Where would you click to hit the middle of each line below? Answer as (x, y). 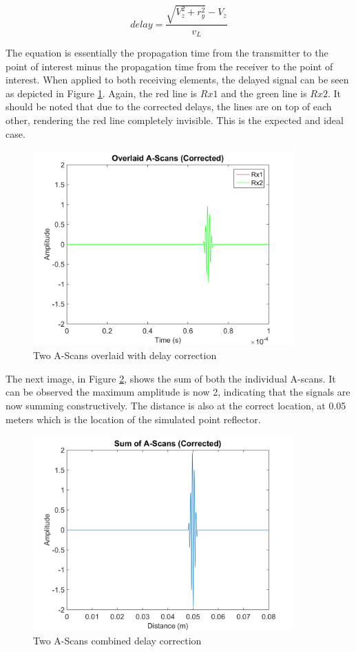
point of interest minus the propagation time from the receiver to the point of (169, 66)
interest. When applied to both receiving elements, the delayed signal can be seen (177, 80)
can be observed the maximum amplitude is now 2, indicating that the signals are (178, 392)
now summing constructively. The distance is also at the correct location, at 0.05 (176, 406)
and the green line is (264, 93)
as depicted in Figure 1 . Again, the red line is (102, 93)
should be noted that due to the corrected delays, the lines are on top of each (169, 106)
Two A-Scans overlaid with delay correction (125, 355)
